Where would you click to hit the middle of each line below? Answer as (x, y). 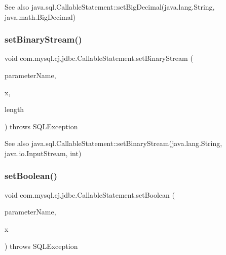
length (14, 109)
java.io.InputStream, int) (43, 153)
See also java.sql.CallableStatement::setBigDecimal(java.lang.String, (110, 7)
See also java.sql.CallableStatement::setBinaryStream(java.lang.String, (114, 143)
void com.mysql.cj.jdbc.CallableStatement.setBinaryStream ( (99, 58)
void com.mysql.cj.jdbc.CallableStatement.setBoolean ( (90, 194)
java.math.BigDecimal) (40, 16)
